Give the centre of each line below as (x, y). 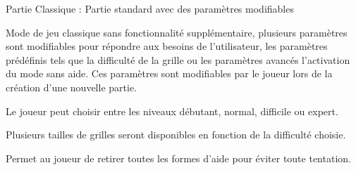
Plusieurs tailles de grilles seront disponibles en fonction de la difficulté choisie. (176, 135)
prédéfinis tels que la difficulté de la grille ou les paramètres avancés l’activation (178, 59)
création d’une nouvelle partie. (71, 87)
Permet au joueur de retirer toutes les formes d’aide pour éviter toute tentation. (178, 158)
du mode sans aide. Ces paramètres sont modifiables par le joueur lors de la (169, 73)
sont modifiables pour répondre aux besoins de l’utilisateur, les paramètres (167, 46)
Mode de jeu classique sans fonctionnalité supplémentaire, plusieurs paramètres (177, 32)
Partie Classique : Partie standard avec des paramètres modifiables (150, 8)
